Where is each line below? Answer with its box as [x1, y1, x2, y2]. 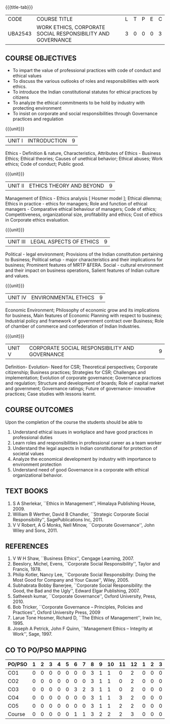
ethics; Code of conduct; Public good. [5, 161, 84, 167]
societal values [12, 450, 44, 456]
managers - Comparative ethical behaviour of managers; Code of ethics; [5, 206, 157, 212]
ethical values [12, 73, 42, 79]
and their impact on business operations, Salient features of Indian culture [5, 267, 160, 273]
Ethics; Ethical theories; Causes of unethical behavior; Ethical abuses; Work [5, 155, 163, 162]
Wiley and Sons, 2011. [12, 527, 58, 533]
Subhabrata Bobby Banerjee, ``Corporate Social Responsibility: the [12, 582, 152, 588]
